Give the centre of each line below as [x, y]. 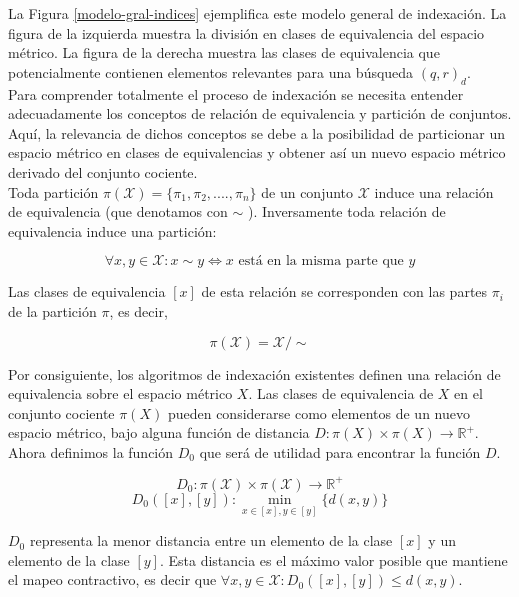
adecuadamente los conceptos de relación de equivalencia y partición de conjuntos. [260, 113]
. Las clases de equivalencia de [341, 393]
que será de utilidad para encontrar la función [340, 451]
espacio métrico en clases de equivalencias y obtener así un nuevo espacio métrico [257, 152]
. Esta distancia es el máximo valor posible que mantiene [333, 559]
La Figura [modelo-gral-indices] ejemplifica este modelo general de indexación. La [257, 13]
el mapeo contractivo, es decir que [112, 579]
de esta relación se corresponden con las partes [344, 291]
